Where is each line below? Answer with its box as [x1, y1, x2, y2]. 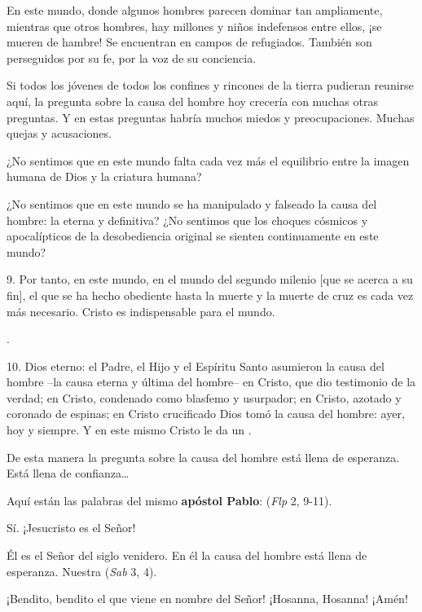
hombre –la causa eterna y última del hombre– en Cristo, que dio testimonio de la [7, 373, 416, 390]
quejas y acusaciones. [7, 125, 112, 142]
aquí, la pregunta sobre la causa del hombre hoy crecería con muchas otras [7, 92, 378, 109]
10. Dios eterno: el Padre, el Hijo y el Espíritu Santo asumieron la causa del [7, 357, 385, 374]
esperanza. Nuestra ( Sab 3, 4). [7, 562, 157, 579]
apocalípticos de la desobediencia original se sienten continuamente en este [7, 227, 379, 244]
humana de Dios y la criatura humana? [7, 168, 202, 185]
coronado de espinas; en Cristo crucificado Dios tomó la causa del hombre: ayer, [7, 405, 405, 422]
